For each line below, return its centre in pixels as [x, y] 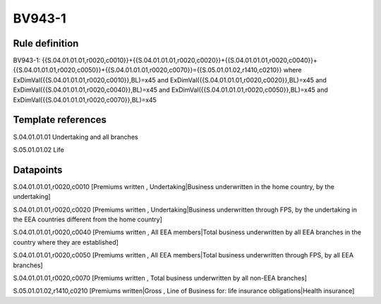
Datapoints [38, 170]
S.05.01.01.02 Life [39, 150]
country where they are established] [66, 242]
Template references [60, 120]
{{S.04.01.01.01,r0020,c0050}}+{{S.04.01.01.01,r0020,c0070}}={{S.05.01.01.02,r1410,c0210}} [147, 70]
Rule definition [46, 43]
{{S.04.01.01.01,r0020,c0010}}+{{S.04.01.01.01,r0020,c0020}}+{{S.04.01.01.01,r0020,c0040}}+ [180, 61]
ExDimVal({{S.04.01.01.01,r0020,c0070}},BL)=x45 [85, 99]
